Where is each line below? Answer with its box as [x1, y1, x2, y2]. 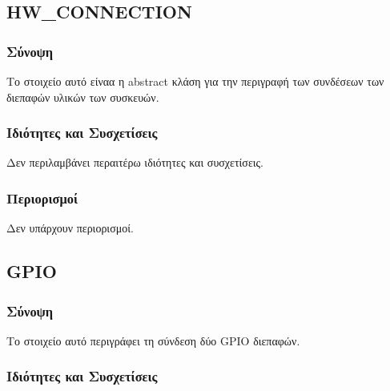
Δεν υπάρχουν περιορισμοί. [6, 220, 134, 236]
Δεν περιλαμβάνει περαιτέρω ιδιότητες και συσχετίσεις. [6, 154, 263, 171]
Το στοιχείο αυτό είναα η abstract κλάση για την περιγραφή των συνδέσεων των [6, 73, 384, 89]
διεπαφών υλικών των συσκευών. [6, 88, 159, 105]
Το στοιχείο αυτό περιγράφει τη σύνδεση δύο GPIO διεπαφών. [6, 332, 300, 349]
